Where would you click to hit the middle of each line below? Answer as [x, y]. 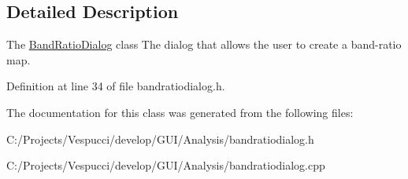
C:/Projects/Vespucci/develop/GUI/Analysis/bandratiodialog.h [160, 139]
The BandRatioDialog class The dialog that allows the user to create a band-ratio [204, 44]
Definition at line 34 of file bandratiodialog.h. [116, 86]
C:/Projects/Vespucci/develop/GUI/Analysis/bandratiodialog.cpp [166, 165]
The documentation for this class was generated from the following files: [180, 112]
